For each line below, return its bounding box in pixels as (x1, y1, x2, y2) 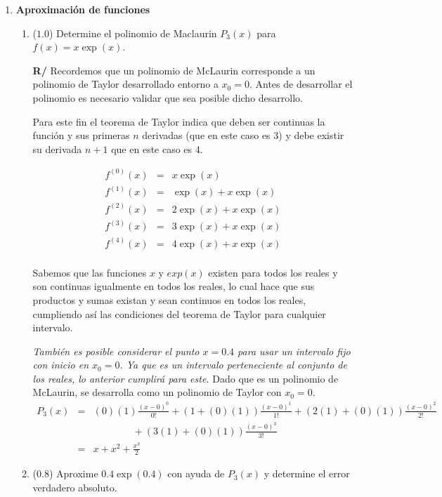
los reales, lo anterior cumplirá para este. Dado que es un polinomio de (32, 371, 339, 385)
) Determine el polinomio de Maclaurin (48, 25, 217, 40)
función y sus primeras (32, 128, 130, 143)
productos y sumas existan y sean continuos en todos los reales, (32, 292, 306, 307)
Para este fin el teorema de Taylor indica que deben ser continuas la (32, 114, 325, 128)
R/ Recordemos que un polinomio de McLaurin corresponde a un (32, 62, 316, 77)
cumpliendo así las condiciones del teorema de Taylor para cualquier (32, 306, 326, 321)
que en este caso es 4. (111, 141, 203, 156)
